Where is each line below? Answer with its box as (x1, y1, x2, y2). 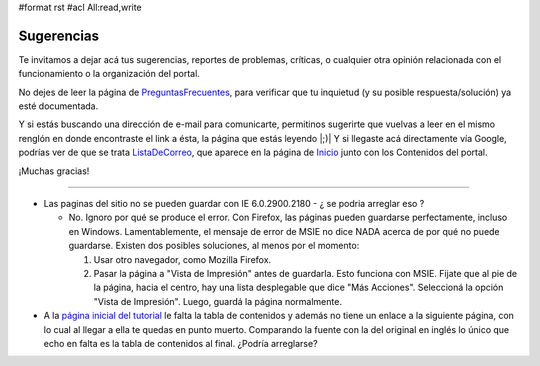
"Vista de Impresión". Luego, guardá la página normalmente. (93, 295, 342, 307)
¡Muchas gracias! (18, 165, 90, 177)
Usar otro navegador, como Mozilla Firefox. (93, 253, 272, 265)
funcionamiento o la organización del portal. (18, 68, 200, 80)
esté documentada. (18, 100, 99, 112)
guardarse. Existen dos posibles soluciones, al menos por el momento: (68, 240, 360, 252)
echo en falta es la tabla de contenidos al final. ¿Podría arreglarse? (43, 337, 319, 349)
